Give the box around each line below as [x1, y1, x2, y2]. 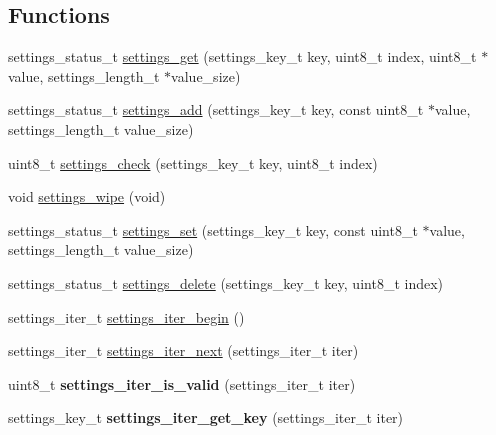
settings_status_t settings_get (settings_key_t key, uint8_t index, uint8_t [8, 46, 477, 67]
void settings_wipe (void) [8, 186, 166, 207]
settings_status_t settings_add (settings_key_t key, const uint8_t [8, 99, 424, 120]
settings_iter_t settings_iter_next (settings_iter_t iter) [8, 340, 359, 361]
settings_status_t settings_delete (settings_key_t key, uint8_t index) [8, 272, 444, 293]
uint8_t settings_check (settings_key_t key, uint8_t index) [8, 152, 378, 173]
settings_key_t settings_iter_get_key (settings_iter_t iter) [8, 407, 404, 428]
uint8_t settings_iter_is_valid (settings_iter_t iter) [8, 373, 356, 394]
